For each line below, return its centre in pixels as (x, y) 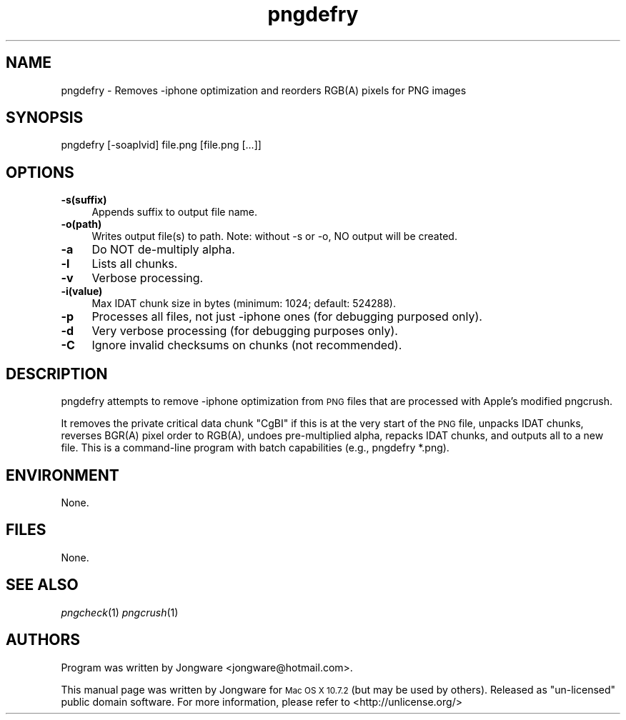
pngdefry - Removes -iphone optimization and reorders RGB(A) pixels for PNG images (264, 90)
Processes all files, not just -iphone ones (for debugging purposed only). (287, 317)
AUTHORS (43, 640)
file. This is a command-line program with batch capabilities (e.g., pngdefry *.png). (255, 448)
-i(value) (82, 291)
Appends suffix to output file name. (175, 212)
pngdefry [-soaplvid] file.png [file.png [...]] (161, 145)
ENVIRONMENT (63, 475)
